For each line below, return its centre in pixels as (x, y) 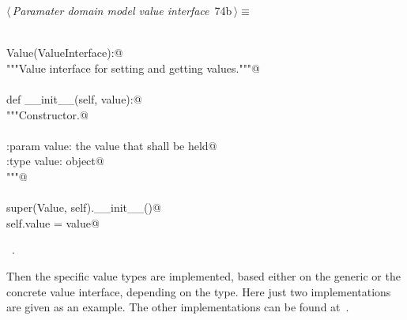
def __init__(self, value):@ (74, 98)
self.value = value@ (53, 222)
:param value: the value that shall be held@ (112, 145)
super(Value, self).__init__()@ (84, 207)
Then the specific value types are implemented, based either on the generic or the (203, 275)
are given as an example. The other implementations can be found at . (178, 307)
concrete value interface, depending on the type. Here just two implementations (199, 291)
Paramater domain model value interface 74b (122, 10)
